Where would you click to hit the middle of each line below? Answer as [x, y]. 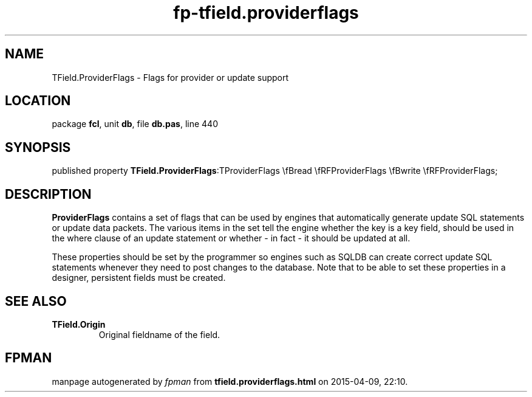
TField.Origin [79, 324]
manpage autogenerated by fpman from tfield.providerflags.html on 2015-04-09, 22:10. [230, 381]
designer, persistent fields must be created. [139, 278]
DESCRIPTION [48, 194]
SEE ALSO [36, 301]
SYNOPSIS [38, 147]
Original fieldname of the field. [159, 334]
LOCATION [38, 101]
